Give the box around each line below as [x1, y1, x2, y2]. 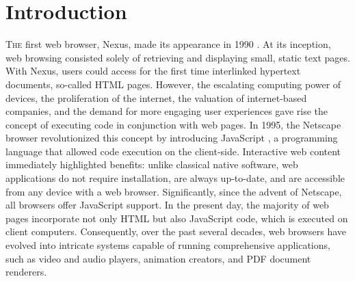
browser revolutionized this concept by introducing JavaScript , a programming [5, 131, 338, 145]
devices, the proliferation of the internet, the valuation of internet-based [5, 90, 307, 105]
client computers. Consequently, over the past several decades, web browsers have [5, 224, 347, 239]
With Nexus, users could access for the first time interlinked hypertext [5, 64, 301, 78]
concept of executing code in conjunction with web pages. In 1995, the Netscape [5, 117, 341, 131]
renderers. [5, 265, 47, 279]
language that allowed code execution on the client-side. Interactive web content [5, 144, 341, 158]
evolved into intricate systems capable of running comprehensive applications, [5, 238, 330, 252]
